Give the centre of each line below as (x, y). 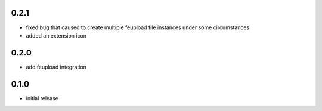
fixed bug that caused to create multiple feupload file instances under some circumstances (138, 27)
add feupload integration (56, 67)
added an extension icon (56, 35)
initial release (42, 98)
